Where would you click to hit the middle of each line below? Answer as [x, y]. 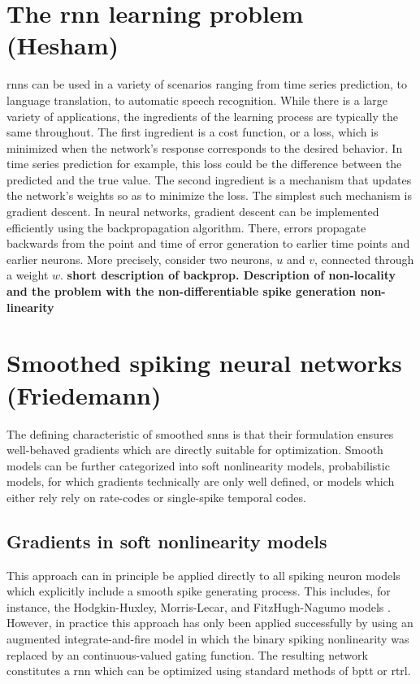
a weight [28, 275]
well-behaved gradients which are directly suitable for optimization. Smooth [195, 450]
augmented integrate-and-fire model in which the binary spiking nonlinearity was [208, 639]
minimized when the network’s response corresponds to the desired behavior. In [205, 147]
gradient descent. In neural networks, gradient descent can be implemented [193, 212]
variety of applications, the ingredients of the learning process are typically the [202, 116]
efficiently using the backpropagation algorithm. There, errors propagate [186, 227]
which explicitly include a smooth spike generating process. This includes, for [199, 591]
